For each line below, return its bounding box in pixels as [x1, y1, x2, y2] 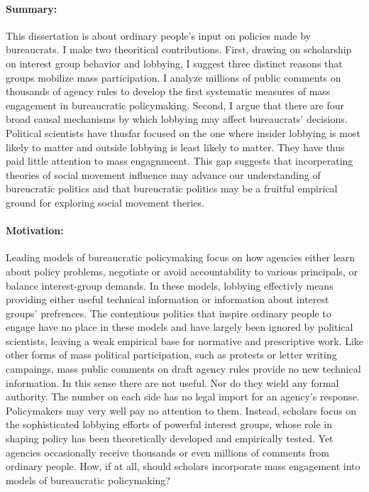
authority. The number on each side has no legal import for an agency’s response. [6, 389, 360, 404]
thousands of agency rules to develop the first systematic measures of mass [6, 84, 331, 99]
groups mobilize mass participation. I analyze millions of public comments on [6, 70, 341, 84]
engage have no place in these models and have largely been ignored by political [6, 319, 353, 334]
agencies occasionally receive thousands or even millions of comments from [6, 444, 329, 459]
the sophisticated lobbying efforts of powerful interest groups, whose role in [6, 417, 332, 432]
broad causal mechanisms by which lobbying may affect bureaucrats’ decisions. [6, 111, 348, 126]
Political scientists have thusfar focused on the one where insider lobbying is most [6, 125, 360, 140]
